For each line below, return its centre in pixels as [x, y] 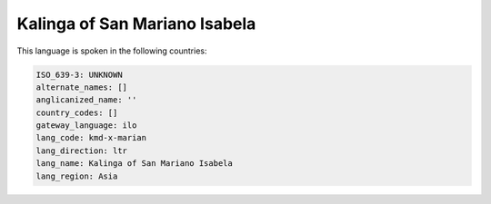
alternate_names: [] [81, 87]
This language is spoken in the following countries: [112, 51]
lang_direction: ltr [81, 151]
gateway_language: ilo [86, 126]
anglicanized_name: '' [86, 100]
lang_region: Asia [77, 176]
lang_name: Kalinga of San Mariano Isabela [135, 164]
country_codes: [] [77, 112]
